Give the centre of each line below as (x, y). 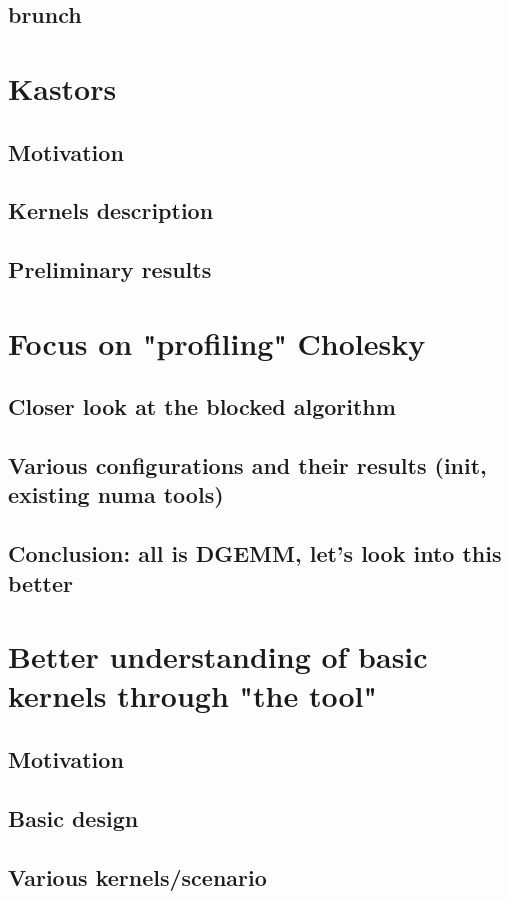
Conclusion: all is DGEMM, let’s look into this (255, 553)
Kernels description (111, 210)
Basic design (73, 817)
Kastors (62, 87)
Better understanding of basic (218, 656)
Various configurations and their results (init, (247, 465)
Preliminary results (110, 269)
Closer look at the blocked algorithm (202, 406)
